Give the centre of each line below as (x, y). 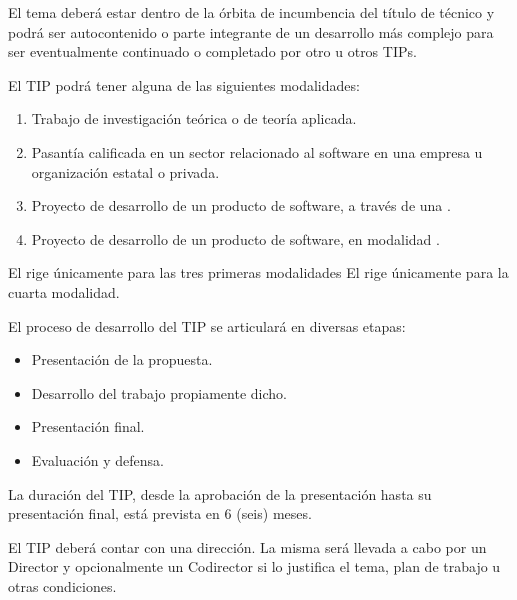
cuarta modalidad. (64, 291)
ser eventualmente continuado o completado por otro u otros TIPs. (212, 51)
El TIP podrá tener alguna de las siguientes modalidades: (184, 84)
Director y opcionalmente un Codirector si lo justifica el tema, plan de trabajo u (254, 566)
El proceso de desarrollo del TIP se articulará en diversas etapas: (207, 325)
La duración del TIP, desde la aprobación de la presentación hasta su (220, 493)
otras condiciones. (62, 585)
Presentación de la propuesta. (122, 359)
